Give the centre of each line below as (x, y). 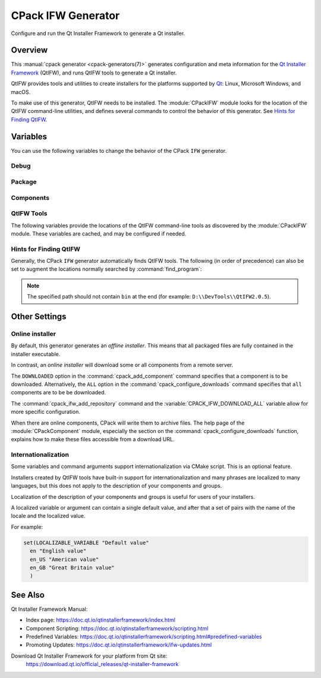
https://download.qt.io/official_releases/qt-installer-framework (102, 664)
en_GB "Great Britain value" (73, 567)
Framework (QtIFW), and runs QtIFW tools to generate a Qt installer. (94, 73)
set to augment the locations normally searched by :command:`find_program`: (106, 269)
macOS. (21, 92)
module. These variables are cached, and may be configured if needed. (99, 233)
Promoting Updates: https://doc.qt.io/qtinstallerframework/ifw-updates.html (119, 645)
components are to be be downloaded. (59, 393)
